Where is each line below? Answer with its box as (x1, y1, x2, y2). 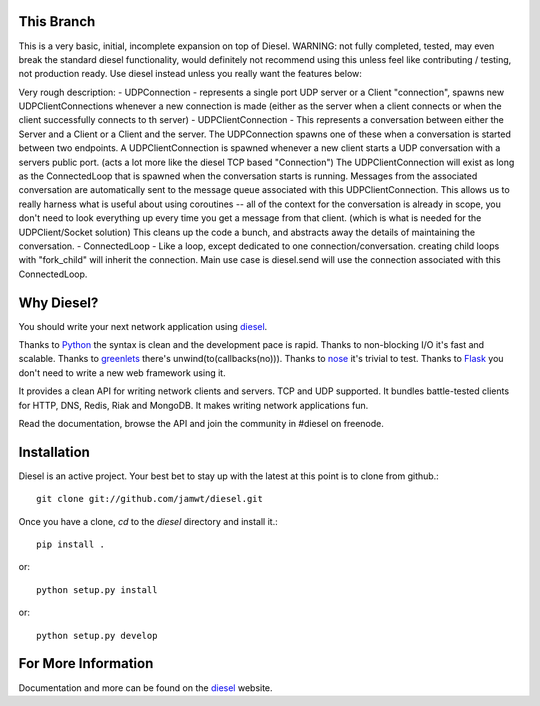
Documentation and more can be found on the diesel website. (18, 681, 274, 694)
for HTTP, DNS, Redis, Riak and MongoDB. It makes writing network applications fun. (18, 399, 369, 411)
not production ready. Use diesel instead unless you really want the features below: (18, 68, 362, 80)
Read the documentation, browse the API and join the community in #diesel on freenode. (18, 418, 385, 430)
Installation (18, 443, 90, 460)
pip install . (36, 539, 105, 550)
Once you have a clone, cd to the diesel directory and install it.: (18, 515, 279, 527)
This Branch (18, 13, 96, 30)
